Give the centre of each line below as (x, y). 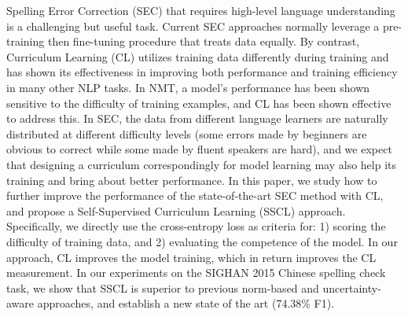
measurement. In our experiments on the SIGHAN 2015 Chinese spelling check (196, 273)
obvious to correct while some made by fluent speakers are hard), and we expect (199, 149)
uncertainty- (352, 288)
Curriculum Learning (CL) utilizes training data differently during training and (198, 56)
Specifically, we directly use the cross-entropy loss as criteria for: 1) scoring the (196, 226)
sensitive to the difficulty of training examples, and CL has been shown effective (199, 103)
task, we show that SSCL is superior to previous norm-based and (163, 288)
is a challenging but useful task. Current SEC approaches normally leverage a (193, 26)
